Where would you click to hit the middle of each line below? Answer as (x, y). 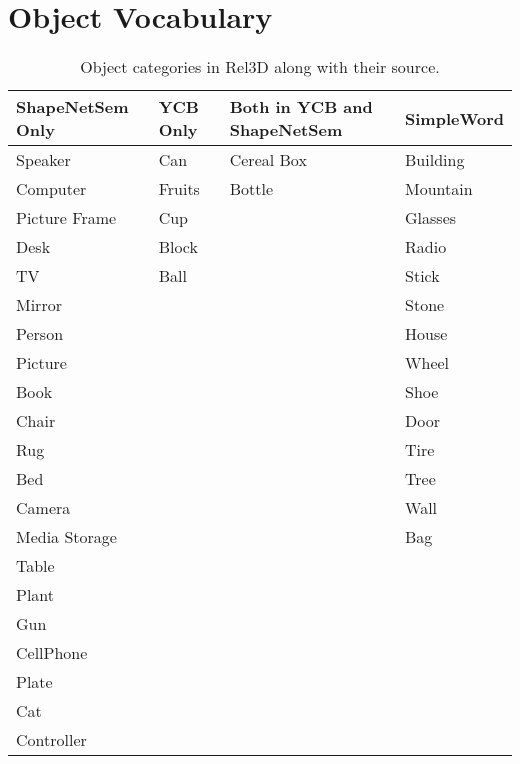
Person (40, 334)
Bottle (251, 189)
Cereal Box (268, 160)
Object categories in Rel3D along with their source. (260, 67)
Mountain (439, 189)
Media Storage (66, 537)
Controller (51, 740)
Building (435, 160)
